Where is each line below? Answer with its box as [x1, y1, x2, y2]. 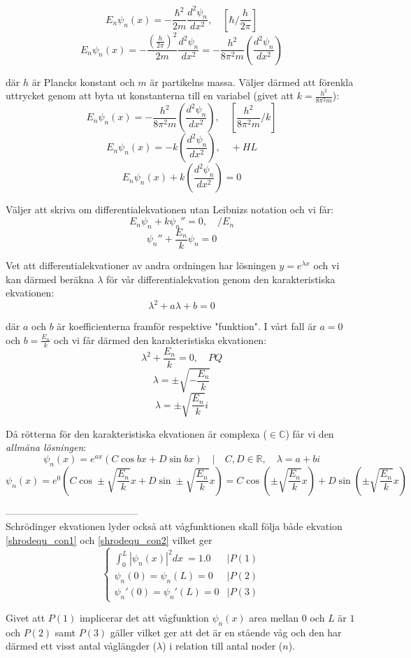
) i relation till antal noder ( [162, 638, 283, 653]
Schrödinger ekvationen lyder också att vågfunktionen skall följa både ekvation [6, 519, 342, 534]
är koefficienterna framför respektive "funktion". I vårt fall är [57, 319, 317, 334]
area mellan [249, 610, 299, 625]
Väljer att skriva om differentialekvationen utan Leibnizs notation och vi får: [6, 202, 334, 217]
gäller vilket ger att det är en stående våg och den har [110, 624, 342, 639]
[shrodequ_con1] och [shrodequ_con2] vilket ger [6, 532, 212, 547]
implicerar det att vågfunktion [79, 610, 209, 625]
